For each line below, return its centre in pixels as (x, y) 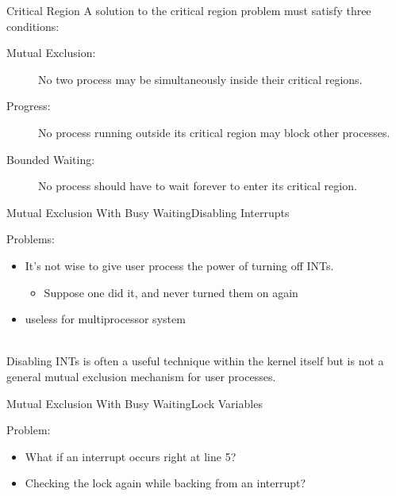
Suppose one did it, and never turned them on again (171, 292)
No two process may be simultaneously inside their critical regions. (200, 79)
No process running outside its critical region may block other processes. (214, 132)
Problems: (31, 239)
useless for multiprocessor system (105, 319)
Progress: (29, 106)
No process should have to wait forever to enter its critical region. (198, 186)
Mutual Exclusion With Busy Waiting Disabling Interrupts (148, 212)
